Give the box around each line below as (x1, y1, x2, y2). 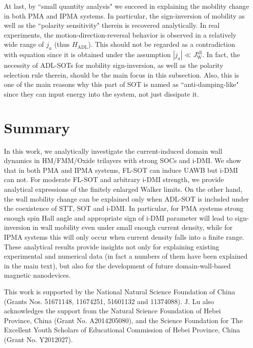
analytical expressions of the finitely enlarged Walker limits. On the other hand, (4, 184, 242, 194)
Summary (4, 117, 70, 137)
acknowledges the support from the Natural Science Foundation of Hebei (4, 306, 221, 316)
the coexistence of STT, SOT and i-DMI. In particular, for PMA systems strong (4, 203, 244, 213)
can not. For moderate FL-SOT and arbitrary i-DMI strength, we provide (4, 174, 224, 184)
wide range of (4, 39, 44, 49)
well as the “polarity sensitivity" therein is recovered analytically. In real (4, 20, 220, 30)
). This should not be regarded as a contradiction (88, 39, 235, 49)
